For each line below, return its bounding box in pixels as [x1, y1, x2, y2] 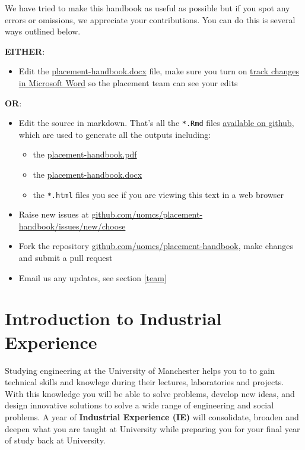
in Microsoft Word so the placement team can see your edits [18, 76, 238, 89]
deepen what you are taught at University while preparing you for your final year [5, 422, 300, 435]
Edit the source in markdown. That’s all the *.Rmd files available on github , [18, 117, 294, 129]
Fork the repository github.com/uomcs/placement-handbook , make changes [18, 240, 293, 252]
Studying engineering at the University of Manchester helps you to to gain [5, 364, 275, 376]
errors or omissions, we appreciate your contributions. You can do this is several [5, 13, 296, 26]
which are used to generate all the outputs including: [18, 128, 211, 140]
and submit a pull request [18, 251, 113, 264]
